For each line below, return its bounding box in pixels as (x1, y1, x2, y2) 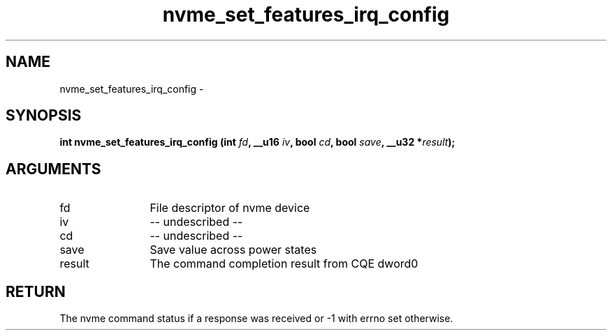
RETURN (6, 282, 66, 300)
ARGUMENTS (6, 160, 101, 178)
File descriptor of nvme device (150, 201, 310, 215)
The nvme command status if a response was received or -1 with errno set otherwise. (59, 312, 453, 325)
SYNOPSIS (6, 107, 82, 125)
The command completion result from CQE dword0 (150, 257, 418, 271)
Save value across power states (150, 243, 317, 257)
